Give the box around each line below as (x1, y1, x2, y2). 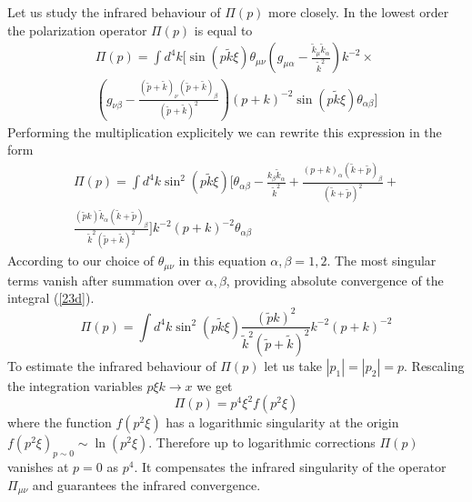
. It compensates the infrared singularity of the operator (134, 457, 447, 477)
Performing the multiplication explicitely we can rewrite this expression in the (7, 122, 442, 141)
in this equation (178, 251, 266, 270)
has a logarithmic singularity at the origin (166, 413, 399, 432)
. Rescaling (404, 356, 465, 375)
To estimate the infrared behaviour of (7, 356, 216, 375)
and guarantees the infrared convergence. (32, 475, 261, 494)
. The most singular (326, 251, 437, 270)
